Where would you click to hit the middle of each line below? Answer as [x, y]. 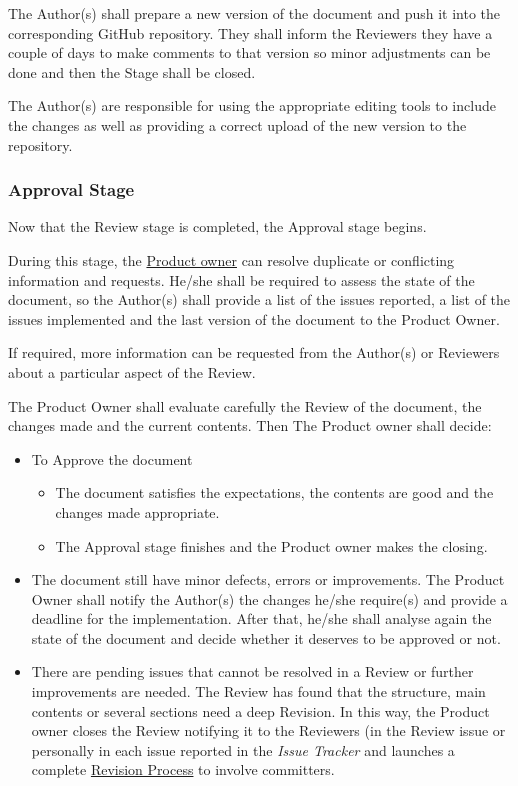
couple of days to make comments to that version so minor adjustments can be [249, 52]
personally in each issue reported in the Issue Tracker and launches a [243, 749]
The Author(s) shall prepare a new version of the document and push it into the [254, 13]
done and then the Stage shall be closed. [132, 71]
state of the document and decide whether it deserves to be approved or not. [266, 637]
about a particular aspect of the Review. [132, 371]
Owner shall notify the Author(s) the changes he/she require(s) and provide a [269, 598]
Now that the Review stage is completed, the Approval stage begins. [217, 226]
